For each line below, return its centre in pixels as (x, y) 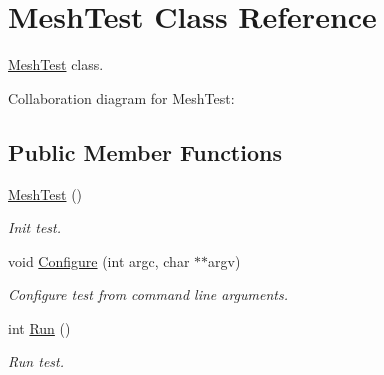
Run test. (36, 361)
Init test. (34, 227)
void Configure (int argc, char (99, 260)
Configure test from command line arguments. (148, 294)
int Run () (39, 327)
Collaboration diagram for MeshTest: (121, 97)
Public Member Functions (145, 151)
